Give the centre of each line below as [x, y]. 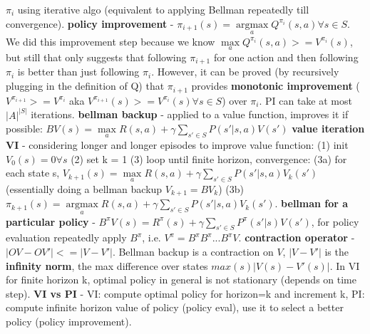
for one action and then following [286, 57]
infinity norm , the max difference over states [107, 265]
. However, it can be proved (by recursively [245, 72]
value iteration [328, 129]
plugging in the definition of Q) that [85, 86]
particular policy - [51, 221]
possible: [24, 129]
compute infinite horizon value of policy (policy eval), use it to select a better [175, 307]
